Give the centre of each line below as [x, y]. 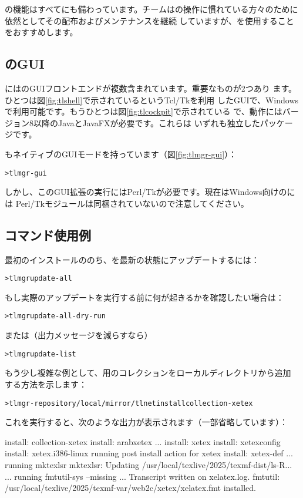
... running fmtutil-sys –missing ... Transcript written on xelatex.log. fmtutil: [142, 476]
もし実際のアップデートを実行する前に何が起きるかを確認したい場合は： [144, 297]
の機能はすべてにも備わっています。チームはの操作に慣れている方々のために [151, 9]
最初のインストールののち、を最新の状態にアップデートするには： [132, 259]
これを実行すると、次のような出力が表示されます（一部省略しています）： [147, 422]
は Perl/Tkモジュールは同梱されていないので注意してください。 [127, 203]
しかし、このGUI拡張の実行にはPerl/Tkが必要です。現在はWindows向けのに [150, 192]
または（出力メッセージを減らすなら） [79, 335]
